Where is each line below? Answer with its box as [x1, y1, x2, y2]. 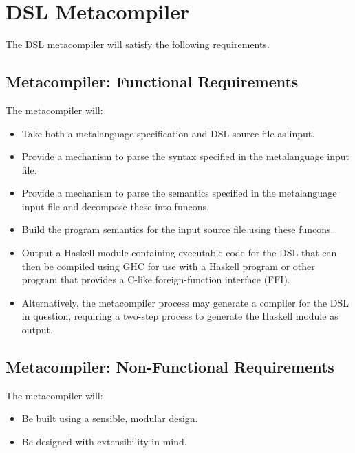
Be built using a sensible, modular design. [21, 411, 198, 426]
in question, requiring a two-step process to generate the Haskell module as [21, 309, 338, 323]
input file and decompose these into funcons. [21, 199, 209, 213]
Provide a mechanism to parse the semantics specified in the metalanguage [21, 186, 337, 200]
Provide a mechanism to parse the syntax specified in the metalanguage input [21, 149, 349, 164]
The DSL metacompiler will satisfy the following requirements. [6, 37, 270, 52]
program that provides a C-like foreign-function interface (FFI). [21, 272, 290, 287]
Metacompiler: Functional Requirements [6, 71, 299, 92]
